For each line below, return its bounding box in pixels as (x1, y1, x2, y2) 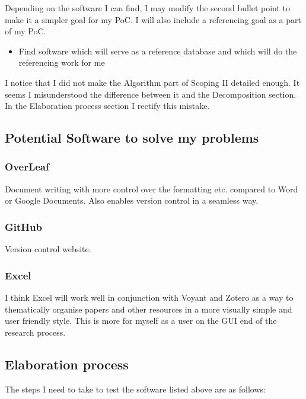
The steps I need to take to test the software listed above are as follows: (5, 382, 266, 395)
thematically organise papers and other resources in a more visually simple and (5, 303, 292, 315)
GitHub (5, 219, 42, 234)
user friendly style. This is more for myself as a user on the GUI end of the (5, 314, 277, 327)
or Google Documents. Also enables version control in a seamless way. (5, 194, 259, 207)
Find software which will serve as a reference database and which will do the (18, 44, 297, 57)
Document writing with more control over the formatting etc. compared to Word (5, 182, 298, 195)
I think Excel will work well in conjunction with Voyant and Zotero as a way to (5, 291, 294, 303)
